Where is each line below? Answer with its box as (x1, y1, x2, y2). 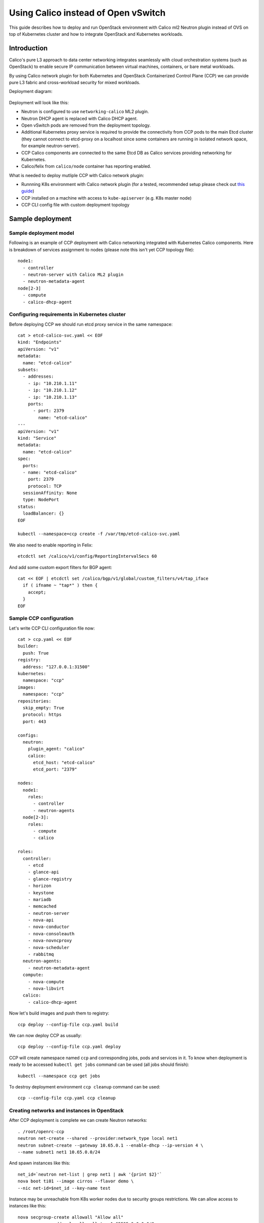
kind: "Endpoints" (18, 340, 62, 345)
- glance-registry (27, 876, 72, 882)
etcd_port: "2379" (33, 767, 77, 772)
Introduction (9, 44, 48, 52)
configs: (18, 732, 39, 738)
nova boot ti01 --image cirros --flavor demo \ (18, 1178, 134, 1184)
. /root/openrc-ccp (18, 1129, 65, 1134)
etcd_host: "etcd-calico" (33, 760, 95, 766)
